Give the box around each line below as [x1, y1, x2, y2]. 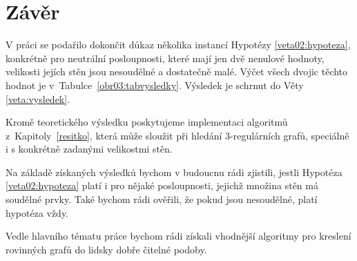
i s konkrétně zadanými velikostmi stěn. [6, 142, 173, 156]
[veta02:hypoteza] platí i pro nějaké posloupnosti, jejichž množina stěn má [6, 178, 318, 193]
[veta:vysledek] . [6, 91, 70, 106]
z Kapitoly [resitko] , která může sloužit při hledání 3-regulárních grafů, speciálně [6, 128, 349, 142]
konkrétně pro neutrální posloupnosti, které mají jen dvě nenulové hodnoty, [6, 50, 325, 65]
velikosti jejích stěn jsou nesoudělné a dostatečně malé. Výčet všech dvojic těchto [6, 64, 348, 79]
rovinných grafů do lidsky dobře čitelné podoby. [6, 242, 207, 256]
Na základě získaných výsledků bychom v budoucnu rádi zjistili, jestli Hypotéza [6, 164, 342, 179]
